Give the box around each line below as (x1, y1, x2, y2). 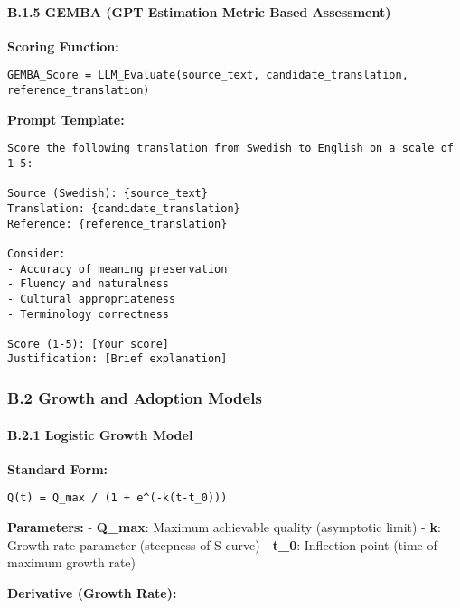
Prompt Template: (7, 109, 125, 128)
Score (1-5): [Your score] (7, 337, 169, 351)
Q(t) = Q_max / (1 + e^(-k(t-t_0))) (7, 491, 228, 505)
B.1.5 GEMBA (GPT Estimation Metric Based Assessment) (7, 2, 391, 21)
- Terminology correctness (7, 307, 169, 321)
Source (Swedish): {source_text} (7, 187, 208, 201)
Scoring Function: (7, 36, 119, 55)
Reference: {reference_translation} (7, 217, 228, 230)
